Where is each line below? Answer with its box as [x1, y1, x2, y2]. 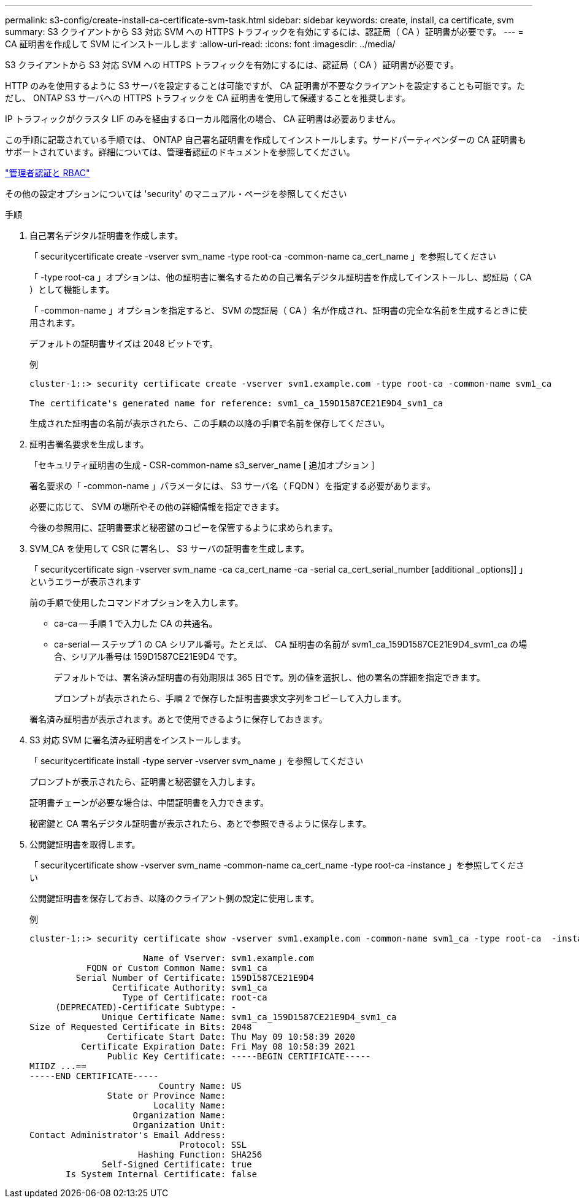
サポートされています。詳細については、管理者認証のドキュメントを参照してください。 [5, 147, 355, 157]
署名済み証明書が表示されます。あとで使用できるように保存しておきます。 [29, 714, 328, 724]
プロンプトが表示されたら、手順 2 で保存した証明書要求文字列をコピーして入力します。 [54, 693, 407, 703]
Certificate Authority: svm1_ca [112, 983, 267, 992]
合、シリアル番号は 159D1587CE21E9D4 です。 [54, 651, 242, 662]
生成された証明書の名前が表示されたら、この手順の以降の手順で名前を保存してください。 [29, 418, 390, 428]
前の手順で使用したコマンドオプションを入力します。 [29, 597, 243, 608]
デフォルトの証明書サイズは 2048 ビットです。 [29, 338, 218, 349]
